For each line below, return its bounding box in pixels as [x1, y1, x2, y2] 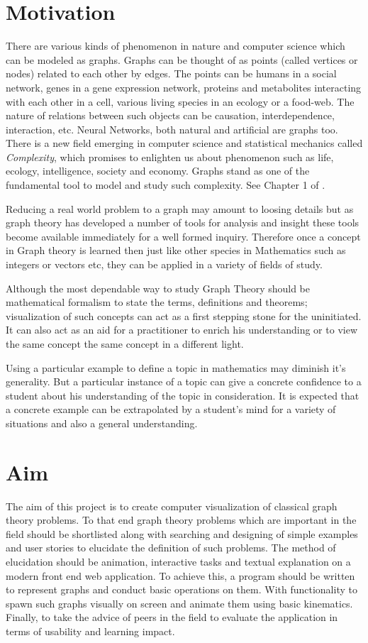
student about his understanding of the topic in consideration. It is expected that [6, 388, 359, 402]
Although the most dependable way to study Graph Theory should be [6, 280, 311, 295]
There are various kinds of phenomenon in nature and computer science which [6, 38, 345, 53]
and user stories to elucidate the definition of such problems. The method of [6, 540, 336, 555]
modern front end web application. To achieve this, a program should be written [6, 568, 355, 583]
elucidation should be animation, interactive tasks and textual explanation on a [6, 554, 351, 569]
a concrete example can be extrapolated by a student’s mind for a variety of [6, 402, 336, 417]
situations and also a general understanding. [6, 415, 198, 430]
